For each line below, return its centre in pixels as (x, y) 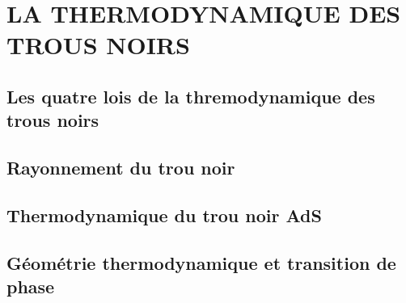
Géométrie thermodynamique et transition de (201, 262)
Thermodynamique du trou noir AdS (164, 215)
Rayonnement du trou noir (121, 168)
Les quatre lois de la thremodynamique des (191, 96)
